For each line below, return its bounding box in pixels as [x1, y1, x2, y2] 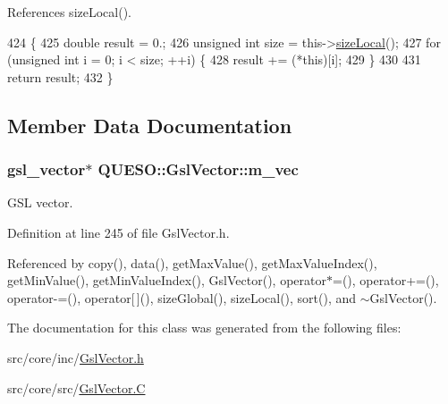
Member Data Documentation [7, 111, 292, 139]
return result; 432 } [7, 67, 114, 86]
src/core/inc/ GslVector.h [7, 348, 144, 366]
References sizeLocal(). [7, 3, 131, 21]
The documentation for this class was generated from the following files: [7, 318, 402, 337]
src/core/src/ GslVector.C [7, 378, 146, 397]
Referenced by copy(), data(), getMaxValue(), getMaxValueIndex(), [7, 253, 377, 272]
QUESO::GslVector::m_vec [97, 158, 299, 181]
